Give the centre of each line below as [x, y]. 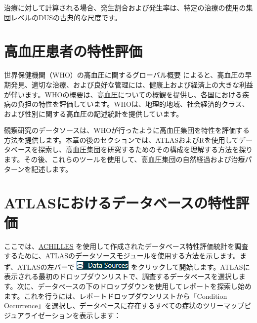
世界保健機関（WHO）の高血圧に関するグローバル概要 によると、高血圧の [125, 75]
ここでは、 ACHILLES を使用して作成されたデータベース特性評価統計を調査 [126, 246]
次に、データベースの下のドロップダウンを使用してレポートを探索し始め [134, 286]
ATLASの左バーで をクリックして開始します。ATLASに [134, 266]
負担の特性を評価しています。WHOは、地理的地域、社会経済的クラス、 [133, 104]
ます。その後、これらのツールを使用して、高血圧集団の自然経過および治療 [125, 159]
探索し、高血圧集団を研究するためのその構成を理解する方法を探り [146, 149]
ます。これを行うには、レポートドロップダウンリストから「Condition [116, 296]
